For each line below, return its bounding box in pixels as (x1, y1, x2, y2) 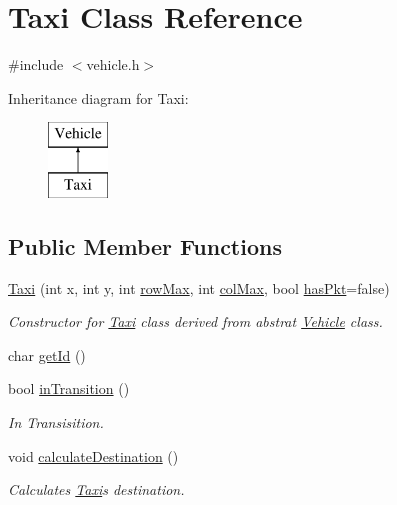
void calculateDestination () (8, 445, 179, 466)
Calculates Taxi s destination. (8, 479, 185, 500)
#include (8, 54, 64, 75)
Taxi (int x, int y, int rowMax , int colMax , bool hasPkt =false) (8, 277, 390, 298)
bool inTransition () (8, 378, 130, 399)
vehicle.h (86, 54, 140, 75)
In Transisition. (8, 412, 104, 433)
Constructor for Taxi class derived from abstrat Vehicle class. (8, 311, 383, 332)
